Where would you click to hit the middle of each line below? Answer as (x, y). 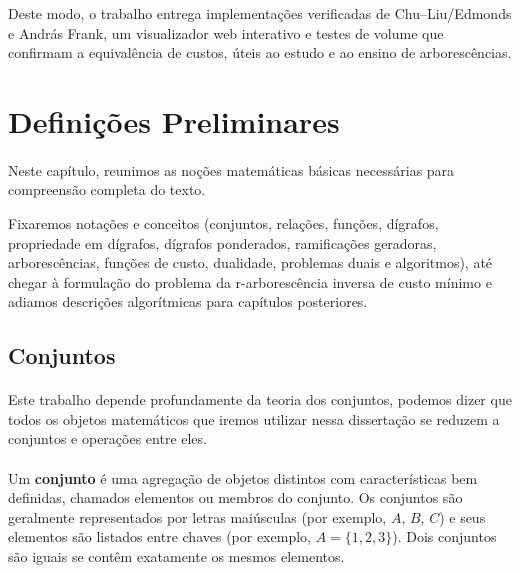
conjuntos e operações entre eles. (107, 438)
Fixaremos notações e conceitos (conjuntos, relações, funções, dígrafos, (223, 222)
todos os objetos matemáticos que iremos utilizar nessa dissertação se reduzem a (254, 418)
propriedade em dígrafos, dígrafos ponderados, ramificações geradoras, (222, 242)
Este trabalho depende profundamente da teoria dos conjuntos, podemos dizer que (260, 399)
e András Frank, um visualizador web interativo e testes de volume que (226, 32)
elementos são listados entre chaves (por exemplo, (159, 536)
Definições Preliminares (174, 120)
